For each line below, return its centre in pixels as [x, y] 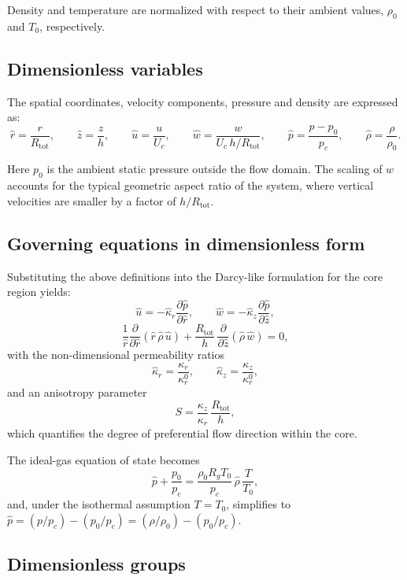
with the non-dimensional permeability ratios [116, 355]
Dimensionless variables [105, 68]
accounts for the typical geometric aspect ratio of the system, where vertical [191, 185]
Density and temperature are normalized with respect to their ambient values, [196, 9]
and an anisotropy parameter [77, 392]
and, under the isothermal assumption [99, 504]
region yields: [39, 292]
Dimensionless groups [96, 564]
